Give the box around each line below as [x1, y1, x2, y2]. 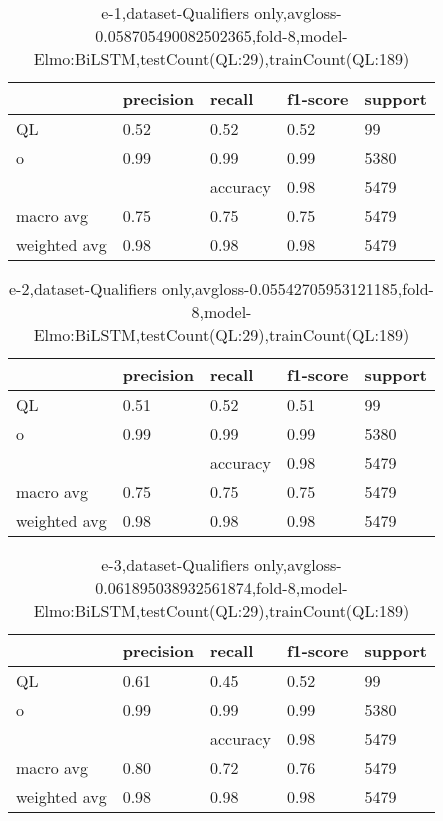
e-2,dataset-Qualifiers [9, 277, 157, 300]
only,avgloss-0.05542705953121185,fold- [162, 277, 434, 300]
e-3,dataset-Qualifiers [101, 553, 250, 576]
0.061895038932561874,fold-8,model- [95, 576, 348, 599]
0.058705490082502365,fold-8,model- [95, 24, 348, 47]
